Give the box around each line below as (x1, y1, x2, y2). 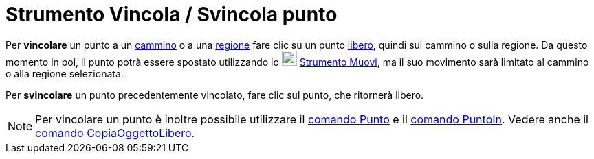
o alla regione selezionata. (5, 67, 124, 79)
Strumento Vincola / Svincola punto (5, 3, 338, 26)
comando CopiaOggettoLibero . (35, 125, 195, 140)
